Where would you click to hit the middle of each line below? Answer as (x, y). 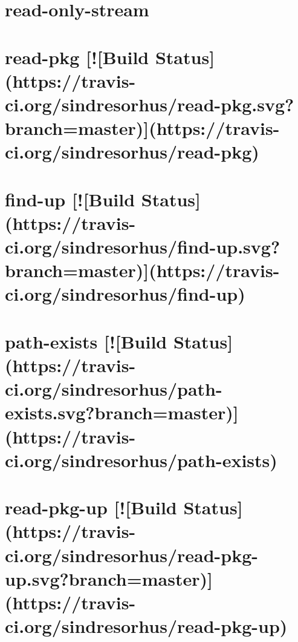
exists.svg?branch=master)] (122, 412)
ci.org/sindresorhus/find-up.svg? (143, 247)
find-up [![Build (70, 199)
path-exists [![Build (86, 341)
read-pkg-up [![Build (91, 507)
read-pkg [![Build (77, 57)
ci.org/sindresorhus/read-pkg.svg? (150, 104)
